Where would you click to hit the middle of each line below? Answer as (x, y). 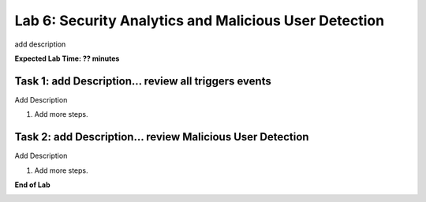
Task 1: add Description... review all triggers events (143, 81)
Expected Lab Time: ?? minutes (67, 58)
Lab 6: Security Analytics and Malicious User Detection (200, 21)
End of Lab (32, 185)
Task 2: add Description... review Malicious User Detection (162, 137)
